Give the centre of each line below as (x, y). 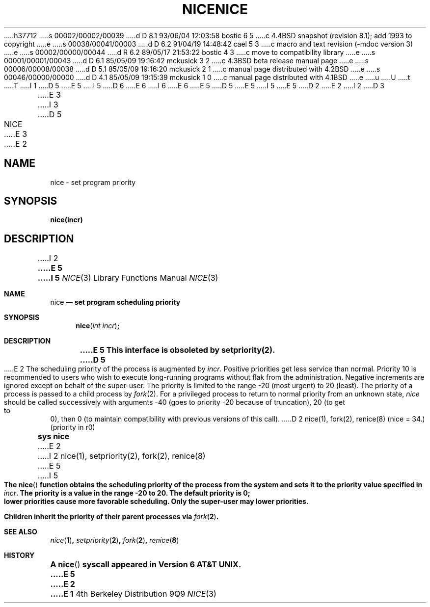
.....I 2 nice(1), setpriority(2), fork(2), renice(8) (121, 456)
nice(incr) (67, 220)
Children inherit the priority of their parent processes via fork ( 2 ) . (111, 517)
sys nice (54, 436)
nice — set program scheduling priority (115, 302)
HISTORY (19, 555)
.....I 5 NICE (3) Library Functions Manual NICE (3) (128, 278)
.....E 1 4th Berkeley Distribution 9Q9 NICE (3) (133, 594)
